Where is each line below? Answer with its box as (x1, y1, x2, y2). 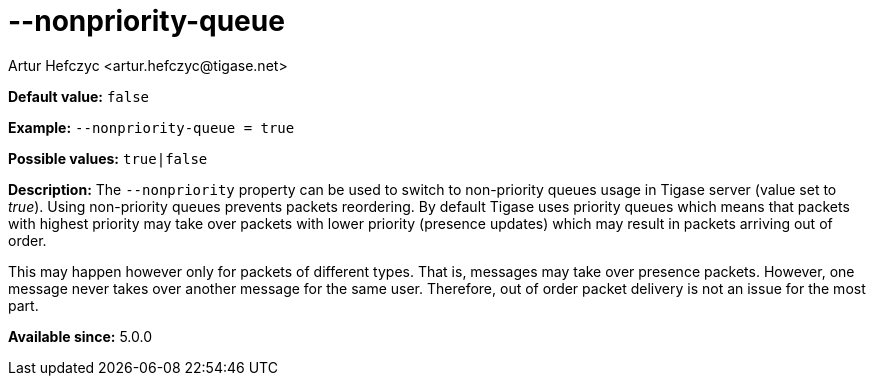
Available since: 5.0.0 (8, 327, 153, 345)
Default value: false (8, 87, 150, 105)
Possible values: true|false (8, 149, 208, 167)
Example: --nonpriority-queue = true (8, 118, 295, 136)
